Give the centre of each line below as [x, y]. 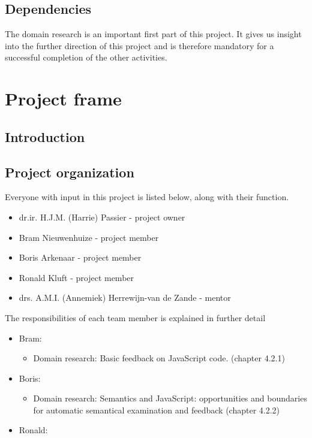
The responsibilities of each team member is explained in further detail [135, 317]
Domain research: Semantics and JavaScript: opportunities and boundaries [170, 398]
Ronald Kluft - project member [76, 277]
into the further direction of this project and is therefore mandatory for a [139, 45]
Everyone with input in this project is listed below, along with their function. [147, 197]
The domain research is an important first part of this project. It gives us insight [153, 34]
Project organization [70, 172]
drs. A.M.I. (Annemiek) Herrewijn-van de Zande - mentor [125, 297]
